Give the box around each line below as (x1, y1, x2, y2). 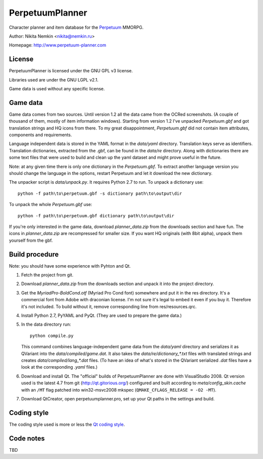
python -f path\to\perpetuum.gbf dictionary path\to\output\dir (18, 213, 175, 218)
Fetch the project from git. (21, 272, 74, 278)
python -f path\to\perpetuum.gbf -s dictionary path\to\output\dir (18, 190, 182, 196)
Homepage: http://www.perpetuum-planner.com (9, 42, 107, 48)
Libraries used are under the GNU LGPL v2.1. (9, 77, 99, 83)
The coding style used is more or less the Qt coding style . (9, 421, 125, 427)
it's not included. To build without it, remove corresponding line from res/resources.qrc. (21, 303, 197, 310)
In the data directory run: (21, 321, 71, 327)
